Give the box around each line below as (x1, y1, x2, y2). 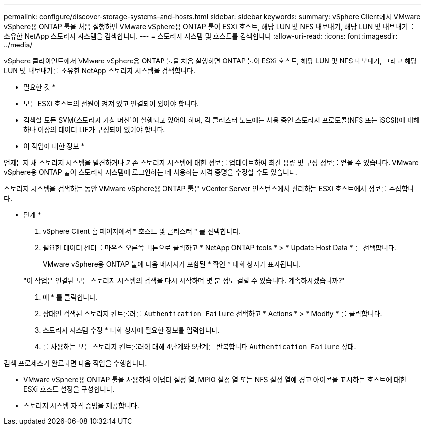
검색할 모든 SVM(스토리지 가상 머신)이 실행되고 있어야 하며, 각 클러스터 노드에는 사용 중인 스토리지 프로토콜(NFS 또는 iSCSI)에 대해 (23, 116, 420, 124)
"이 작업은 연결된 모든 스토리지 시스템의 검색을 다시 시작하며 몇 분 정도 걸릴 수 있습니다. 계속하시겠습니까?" (23, 276, 345, 285)
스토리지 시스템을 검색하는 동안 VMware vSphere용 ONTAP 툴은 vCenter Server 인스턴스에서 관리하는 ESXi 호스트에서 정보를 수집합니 (4, 184, 414, 193)
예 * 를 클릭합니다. (43, 293, 98, 301)
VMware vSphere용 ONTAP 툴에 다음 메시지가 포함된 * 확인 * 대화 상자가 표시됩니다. (43, 260, 301, 268)
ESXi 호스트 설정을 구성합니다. (23, 385, 114, 393)
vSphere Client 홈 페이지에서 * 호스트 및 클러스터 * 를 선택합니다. (43, 227, 241, 235)
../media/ (4, 41, 33, 49)
